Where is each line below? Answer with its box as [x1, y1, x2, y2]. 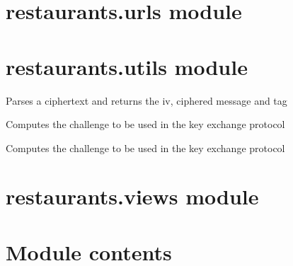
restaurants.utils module [6, 52, 248, 81]
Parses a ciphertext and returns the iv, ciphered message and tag [6, 93, 287, 108]
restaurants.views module [6, 182, 259, 211]
